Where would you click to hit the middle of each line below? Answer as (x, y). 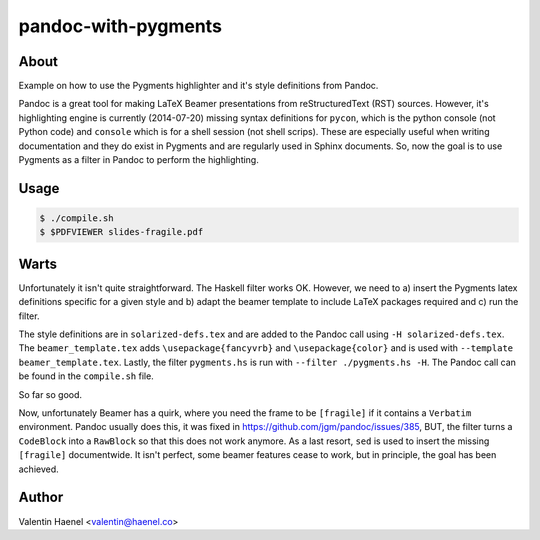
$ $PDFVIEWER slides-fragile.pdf (121, 232)
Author (41, 497)
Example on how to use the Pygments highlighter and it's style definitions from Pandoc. (198, 86)
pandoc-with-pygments (120, 26)
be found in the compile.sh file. (86, 376)
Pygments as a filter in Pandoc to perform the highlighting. (138, 160)
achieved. (38, 469)
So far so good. (50, 394)
